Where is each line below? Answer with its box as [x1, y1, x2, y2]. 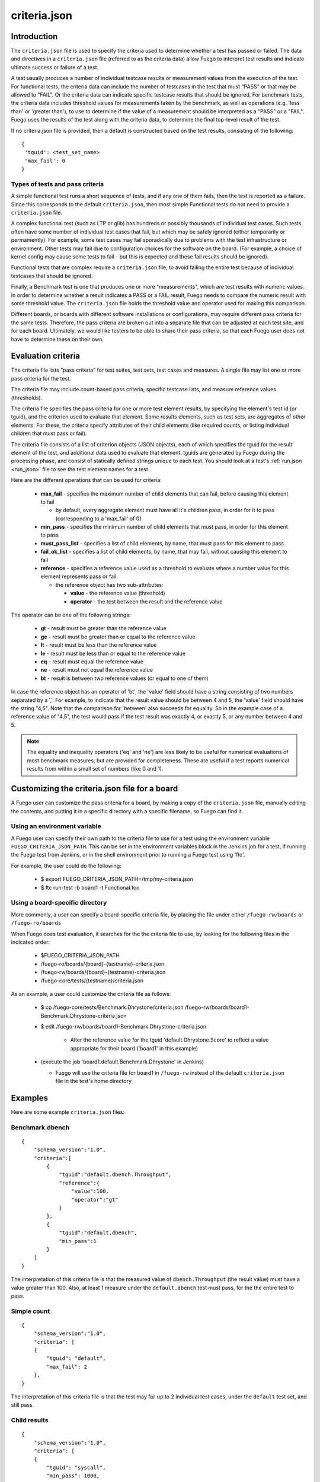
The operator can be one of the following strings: [11, 611, 131, 618]
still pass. [11, 1401, 34, 1408]
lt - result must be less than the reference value [40, 641, 157, 649]
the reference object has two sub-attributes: [55, 581, 164, 588]
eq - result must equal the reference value [40, 658, 144, 665]
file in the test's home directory [55, 1078, 132, 1085]
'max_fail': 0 [24, 157, 66, 164]
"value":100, [71, 1188, 110, 1194]
